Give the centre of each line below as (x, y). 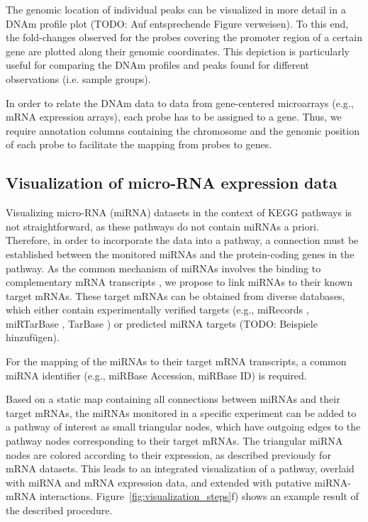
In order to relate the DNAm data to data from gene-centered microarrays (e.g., (180, 102)
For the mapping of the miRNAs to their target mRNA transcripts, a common (176, 361)
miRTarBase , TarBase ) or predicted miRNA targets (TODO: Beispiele (162, 323)
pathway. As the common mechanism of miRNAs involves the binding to (163, 268)
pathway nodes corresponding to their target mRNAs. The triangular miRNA (174, 441)
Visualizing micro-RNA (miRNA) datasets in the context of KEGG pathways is (179, 212)
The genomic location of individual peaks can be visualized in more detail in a (176, 9)
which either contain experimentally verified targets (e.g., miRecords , (157, 310)
